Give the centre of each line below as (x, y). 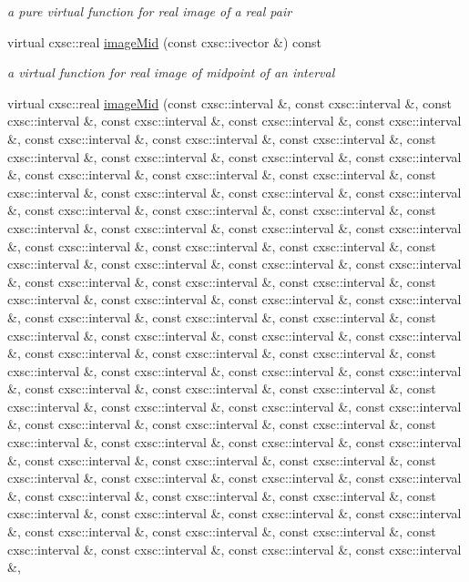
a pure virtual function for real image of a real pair (150, 11)
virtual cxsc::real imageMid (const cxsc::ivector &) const (164, 41)
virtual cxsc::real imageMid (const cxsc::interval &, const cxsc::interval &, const (229, 102)
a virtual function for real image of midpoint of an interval (171, 72)
